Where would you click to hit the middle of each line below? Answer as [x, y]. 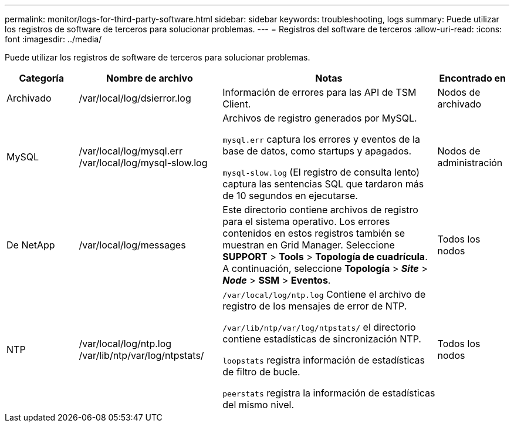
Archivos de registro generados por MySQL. [320, 118]
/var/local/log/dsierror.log [135, 98]
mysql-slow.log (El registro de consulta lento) [321, 172]
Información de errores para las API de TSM [319, 92]
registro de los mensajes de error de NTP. [315, 306]
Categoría [41, 78]
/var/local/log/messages [132, 245]
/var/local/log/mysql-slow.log [143, 163]
